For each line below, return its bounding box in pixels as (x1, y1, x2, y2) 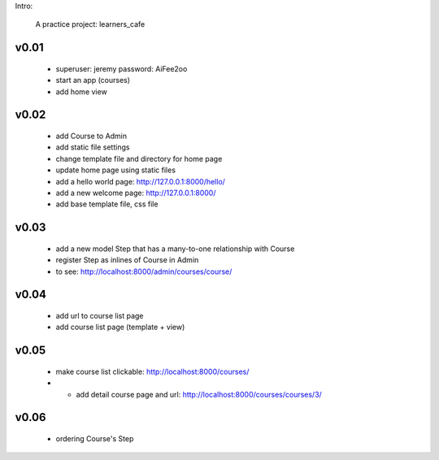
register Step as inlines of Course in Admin (55, 255, 199, 265)
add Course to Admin (55, 131, 128, 141)
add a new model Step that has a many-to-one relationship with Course (55, 244, 295, 254)
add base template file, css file (55, 199, 159, 209)
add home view (55, 86, 107, 97)
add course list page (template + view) (55, 322, 185, 332)
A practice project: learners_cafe (35, 20, 146, 29)
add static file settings (55, 142, 130, 152)
